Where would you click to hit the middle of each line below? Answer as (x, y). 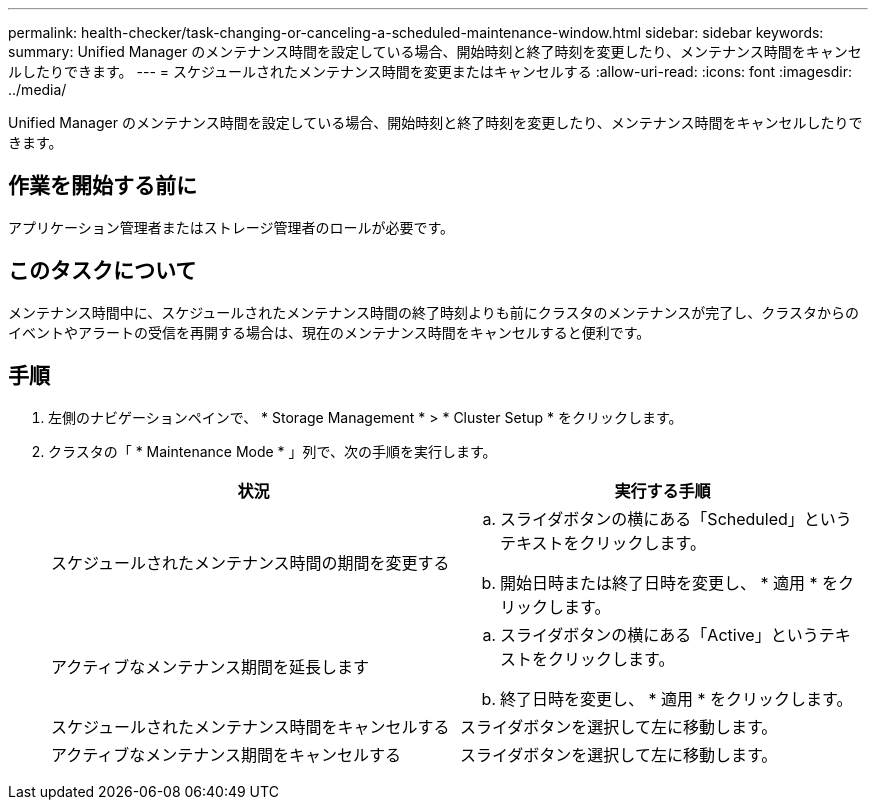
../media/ (37, 89)
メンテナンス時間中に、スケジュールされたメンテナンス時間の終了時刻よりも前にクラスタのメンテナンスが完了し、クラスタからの (433, 312)
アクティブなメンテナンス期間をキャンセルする (226, 754)
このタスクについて (102, 271)
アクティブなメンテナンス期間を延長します (210, 666)
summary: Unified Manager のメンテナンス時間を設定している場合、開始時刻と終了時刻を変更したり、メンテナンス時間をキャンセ (435, 51)
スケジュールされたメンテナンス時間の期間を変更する (250, 562)
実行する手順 (662, 490)
